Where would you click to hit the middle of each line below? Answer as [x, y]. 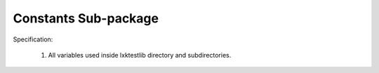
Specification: [33, 39]
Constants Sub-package [86, 18]
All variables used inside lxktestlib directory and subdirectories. [140, 55]
